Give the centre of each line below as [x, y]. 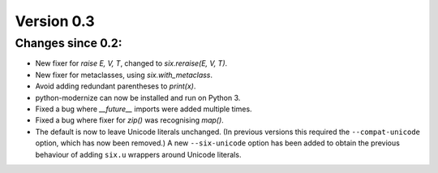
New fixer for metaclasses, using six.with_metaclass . [124, 75]
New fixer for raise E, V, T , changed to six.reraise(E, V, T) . [131, 63]
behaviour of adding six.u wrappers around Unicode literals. [138, 154]
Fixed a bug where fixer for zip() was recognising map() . [130, 120]
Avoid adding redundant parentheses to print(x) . [116, 86]
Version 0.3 [55, 21]
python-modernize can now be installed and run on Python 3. [138, 97]
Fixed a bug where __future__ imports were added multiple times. [144, 109]
